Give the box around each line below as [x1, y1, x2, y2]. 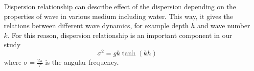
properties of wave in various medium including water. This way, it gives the [4, 11, 233, 21]
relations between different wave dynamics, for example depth [4, 20, 189, 31]
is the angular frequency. [45, 57, 119, 67]
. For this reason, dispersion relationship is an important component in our [7, 30, 232, 40]
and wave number [197, 20, 250, 31]
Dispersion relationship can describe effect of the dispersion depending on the [4, 1, 236, 11]
